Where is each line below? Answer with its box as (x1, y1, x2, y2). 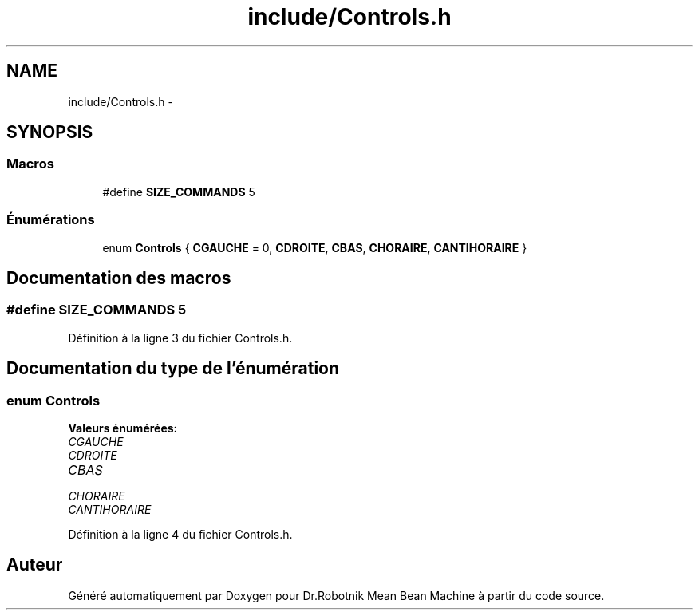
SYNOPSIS (6, 122, 93, 143)
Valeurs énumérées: (68, 421, 178, 435)
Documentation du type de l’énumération (6, 358, 340, 379)
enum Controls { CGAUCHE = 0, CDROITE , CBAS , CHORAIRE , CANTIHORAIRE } (102, 240, 527, 255)
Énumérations (6, 211, 95, 228)
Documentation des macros (6, 267, 231, 288)
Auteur (6, 555, 63, 575)
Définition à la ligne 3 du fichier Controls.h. (68, 330, 293, 345)
